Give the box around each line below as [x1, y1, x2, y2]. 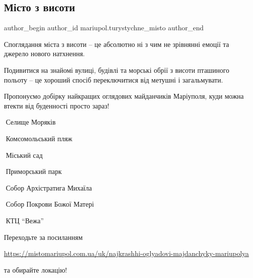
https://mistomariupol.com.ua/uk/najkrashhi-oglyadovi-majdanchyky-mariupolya [4, 248, 249, 258]
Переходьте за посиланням [4, 232, 83, 242]
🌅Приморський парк [4, 166, 62, 176]
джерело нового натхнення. [4, 48, 85, 59]
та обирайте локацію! [4, 264, 68, 275]
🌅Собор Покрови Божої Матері [4, 199, 94, 209]
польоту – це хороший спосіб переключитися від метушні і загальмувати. [4, 74, 223, 85]
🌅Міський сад [4, 150, 43, 160]
